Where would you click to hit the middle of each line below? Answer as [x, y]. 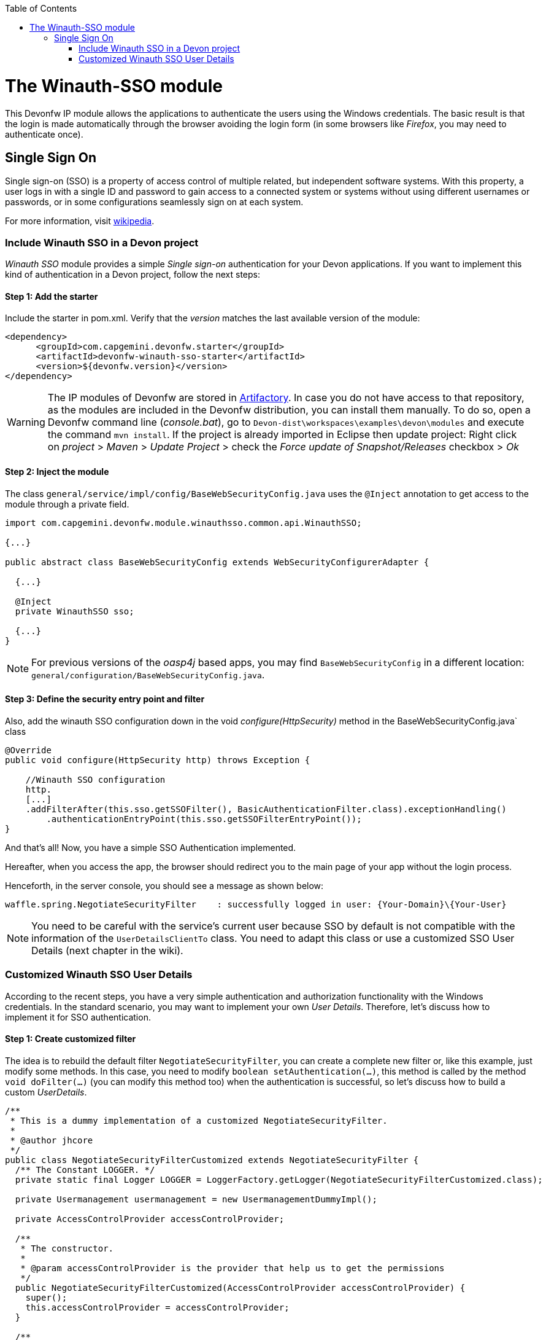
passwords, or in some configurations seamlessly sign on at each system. [154, 202]
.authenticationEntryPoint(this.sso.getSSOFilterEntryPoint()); [204, 819]
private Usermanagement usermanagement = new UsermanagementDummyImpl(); [196, 1199]
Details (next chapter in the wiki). [107, 950]
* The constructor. [67, 1248]
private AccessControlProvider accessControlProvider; [150, 1219]
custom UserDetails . [46, 1092]
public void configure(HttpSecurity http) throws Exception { [158, 760]
